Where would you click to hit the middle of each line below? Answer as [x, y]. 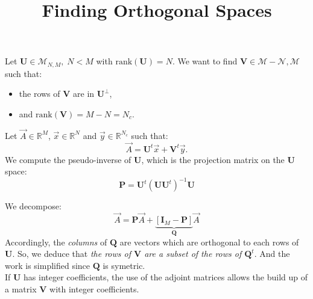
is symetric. [124, 265]
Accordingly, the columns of [56, 242]
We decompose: [33, 206]
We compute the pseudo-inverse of [68, 159]
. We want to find [205, 61]
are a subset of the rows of [193, 254]
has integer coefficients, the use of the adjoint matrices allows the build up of [166, 277]
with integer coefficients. [94, 288]
